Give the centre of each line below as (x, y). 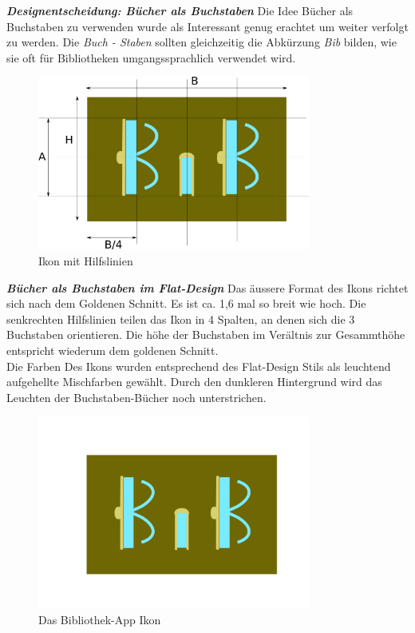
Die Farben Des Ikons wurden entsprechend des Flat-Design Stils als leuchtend (199, 366)
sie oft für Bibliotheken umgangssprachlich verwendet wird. (151, 57)
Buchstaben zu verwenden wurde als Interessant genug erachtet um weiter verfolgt (207, 26)
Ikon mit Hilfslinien (86, 261)
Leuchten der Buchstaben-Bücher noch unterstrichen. (136, 397)
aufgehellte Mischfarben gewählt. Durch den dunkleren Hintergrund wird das (194, 382)
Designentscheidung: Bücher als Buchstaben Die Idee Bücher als (180, 10)
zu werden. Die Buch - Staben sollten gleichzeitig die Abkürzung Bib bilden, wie (202, 42)
